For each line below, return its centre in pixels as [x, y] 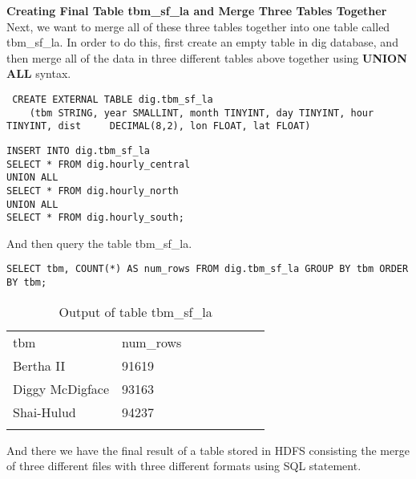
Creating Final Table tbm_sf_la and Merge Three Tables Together [197, 10]
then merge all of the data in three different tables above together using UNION [207, 57]
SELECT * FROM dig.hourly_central [99, 164]
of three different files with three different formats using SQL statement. [184, 466]
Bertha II [39, 365]
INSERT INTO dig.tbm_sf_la [78, 150]
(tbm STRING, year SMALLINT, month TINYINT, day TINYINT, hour [202, 113]
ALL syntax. [39, 73]
